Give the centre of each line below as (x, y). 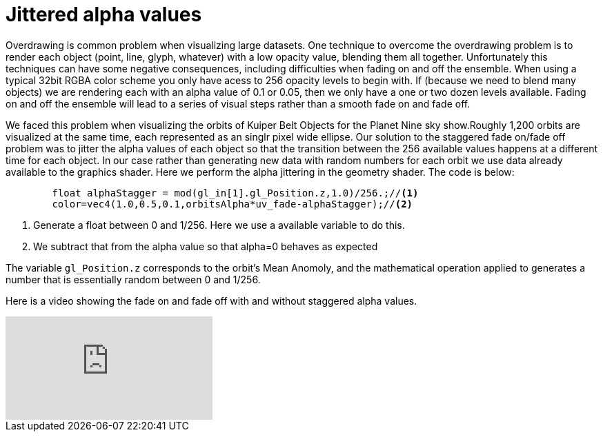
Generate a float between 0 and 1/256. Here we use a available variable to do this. (219, 225)
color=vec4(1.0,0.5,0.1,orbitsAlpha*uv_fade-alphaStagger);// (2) (233, 204)
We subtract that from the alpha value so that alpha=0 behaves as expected (206, 246)
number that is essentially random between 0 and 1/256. (133, 279)
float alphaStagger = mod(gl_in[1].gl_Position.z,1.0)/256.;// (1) (235, 193)
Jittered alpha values (104, 14)
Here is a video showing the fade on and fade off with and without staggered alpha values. (211, 301)
